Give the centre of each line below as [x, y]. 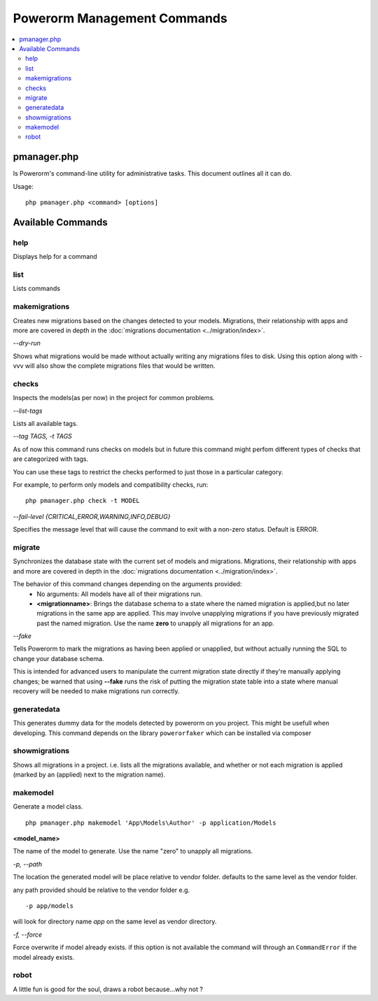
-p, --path [27, 864]
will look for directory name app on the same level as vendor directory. [115, 922]
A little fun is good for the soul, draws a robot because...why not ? [108, 989]
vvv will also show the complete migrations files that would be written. [114, 366]
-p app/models [49, 906]
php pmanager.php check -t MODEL [83, 501]
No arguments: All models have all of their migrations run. [120, 594]
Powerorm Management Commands [120, 18]
